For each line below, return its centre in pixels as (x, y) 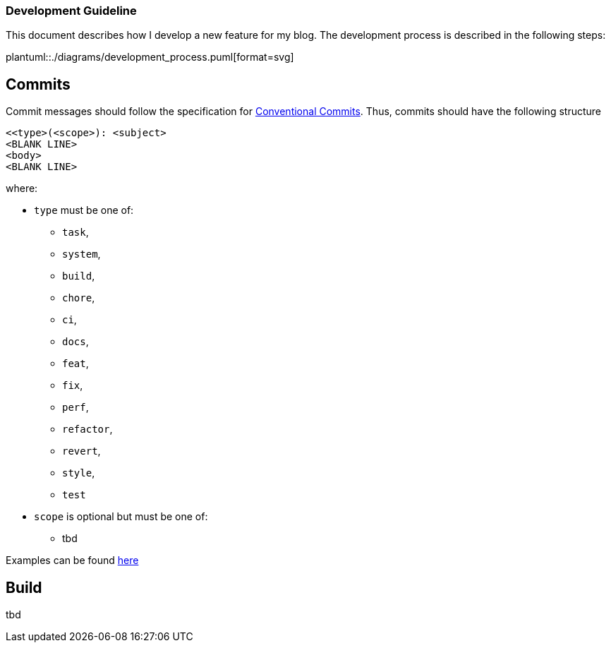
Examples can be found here (72, 560)
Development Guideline (71, 11)
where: (22, 188)
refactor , (87, 429)
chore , (79, 298)
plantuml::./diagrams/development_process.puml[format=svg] (150, 57)
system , (81, 254)
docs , (75, 342)
